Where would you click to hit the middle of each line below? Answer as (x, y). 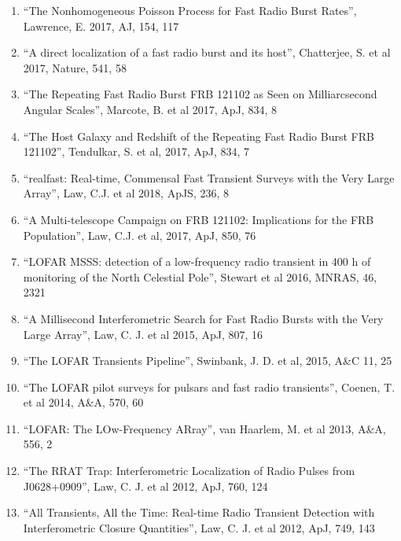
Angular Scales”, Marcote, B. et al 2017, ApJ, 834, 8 (150, 109)
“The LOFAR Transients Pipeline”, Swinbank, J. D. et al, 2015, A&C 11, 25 (208, 361)
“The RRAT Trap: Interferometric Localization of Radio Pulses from (189, 471)
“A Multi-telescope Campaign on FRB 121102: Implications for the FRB (199, 219)
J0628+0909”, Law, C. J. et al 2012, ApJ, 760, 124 (145, 486)
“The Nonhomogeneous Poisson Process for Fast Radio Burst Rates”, (190, 10)
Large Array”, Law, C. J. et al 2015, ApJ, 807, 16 (143, 334)
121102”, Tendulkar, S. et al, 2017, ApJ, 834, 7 (136, 151)
